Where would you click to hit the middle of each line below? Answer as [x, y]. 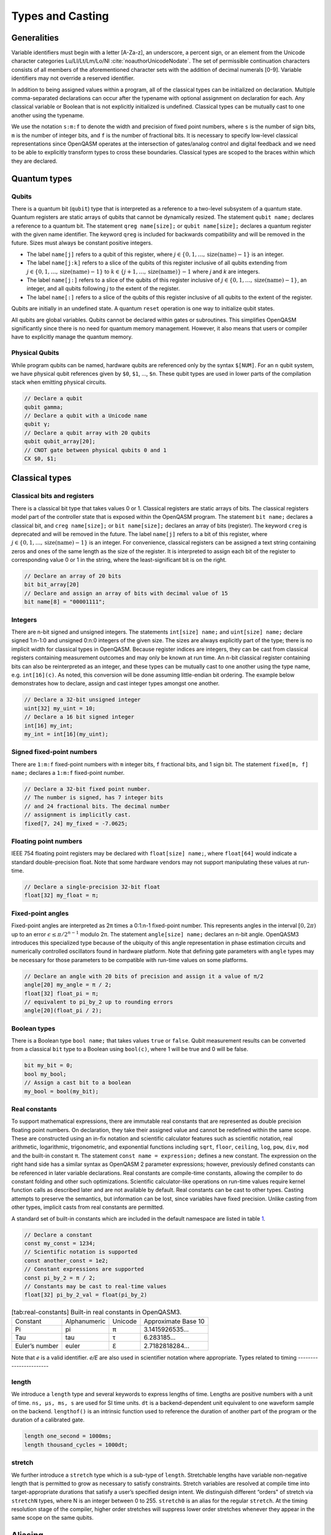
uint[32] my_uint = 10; [60, 708]
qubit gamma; [44, 407]
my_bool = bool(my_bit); [62, 1091]
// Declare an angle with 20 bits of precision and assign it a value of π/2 [144, 976]
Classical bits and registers [53, 496]
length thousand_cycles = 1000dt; [76, 1445]
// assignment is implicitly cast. [78, 815]
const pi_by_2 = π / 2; [60, 1278]
